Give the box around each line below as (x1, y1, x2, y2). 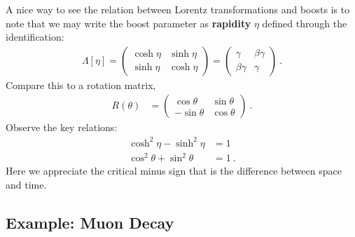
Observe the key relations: (6, 120, 118, 135)
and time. (6, 177, 47, 191)
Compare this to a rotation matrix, (6, 77, 156, 92)
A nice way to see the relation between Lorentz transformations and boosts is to (6, 2, 350, 16)
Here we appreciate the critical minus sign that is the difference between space (6, 163, 342, 178)
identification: (6, 29, 64, 44)
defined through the (262, 15, 347, 30)
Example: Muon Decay (6, 211, 174, 233)
